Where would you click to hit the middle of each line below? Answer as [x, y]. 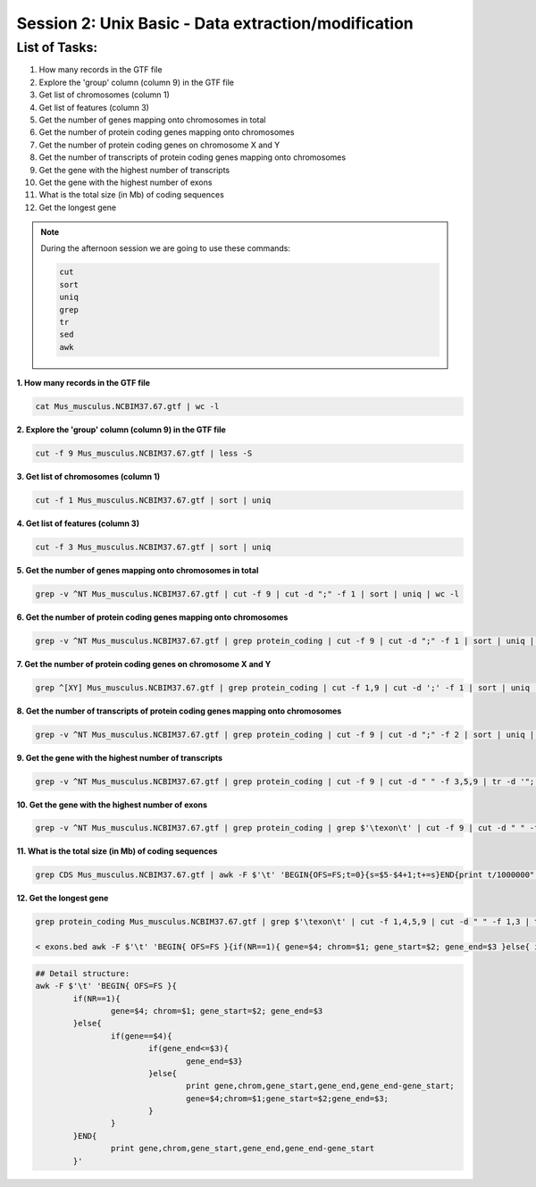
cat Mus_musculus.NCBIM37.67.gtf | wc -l [127, 406]
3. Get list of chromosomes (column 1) [88, 476]
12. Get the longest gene [63, 899]
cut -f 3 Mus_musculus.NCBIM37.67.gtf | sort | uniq [153, 547]
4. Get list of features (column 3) [78, 523]
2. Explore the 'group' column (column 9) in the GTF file [121, 430]
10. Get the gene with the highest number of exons [112, 805]
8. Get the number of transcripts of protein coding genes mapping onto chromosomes [179, 711]
